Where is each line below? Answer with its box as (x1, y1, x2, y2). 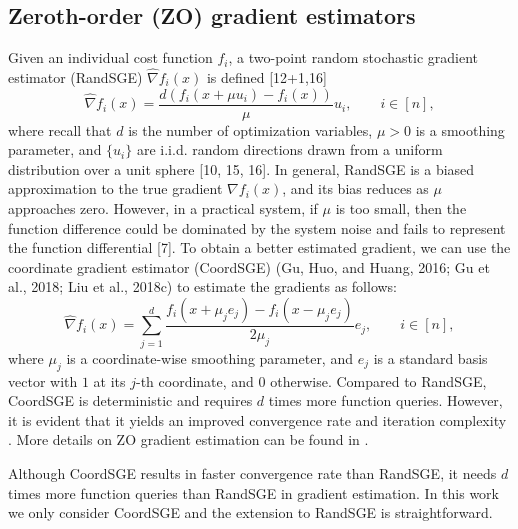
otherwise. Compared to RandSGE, (270, 370, 487, 391)
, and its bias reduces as (282, 178, 429, 199)
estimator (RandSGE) (8, 67, 143, 88)
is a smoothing (415, 119, 505, 140)
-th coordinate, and (136, 370, 254, 391)
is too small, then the (335, 198, 467, 219)
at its (93, 370, 126, 391)
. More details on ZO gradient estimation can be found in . (8, 429, 369, 450)
